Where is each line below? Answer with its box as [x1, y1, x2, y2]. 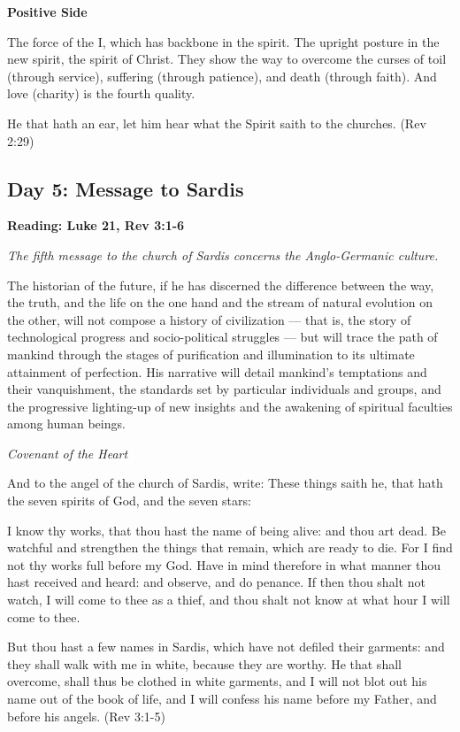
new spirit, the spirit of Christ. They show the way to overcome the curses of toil [7, 50, 447, 68]
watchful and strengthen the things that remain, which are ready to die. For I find [7, 538, 453, 557]
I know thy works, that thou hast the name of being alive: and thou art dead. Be [7, 520, 446, 539]
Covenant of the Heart [7, 443, 128, 462]
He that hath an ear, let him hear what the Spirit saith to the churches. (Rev [7, 113, 426, 132]
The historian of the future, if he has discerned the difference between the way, [7, 275, 434, 294]
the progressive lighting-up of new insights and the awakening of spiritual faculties [7, 397, 453, 415]
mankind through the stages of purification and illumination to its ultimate [7, 344, 415, 363]
